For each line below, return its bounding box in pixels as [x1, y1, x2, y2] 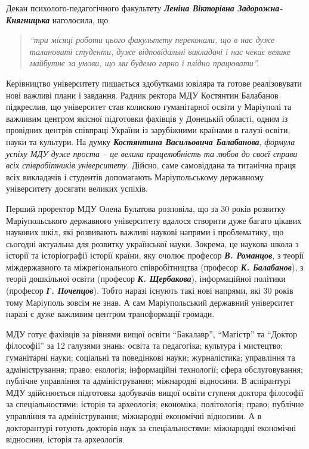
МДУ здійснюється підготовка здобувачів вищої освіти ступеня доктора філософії [6, 386, 304, 398]
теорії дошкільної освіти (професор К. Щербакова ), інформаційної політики [6, 272, 286, 285]
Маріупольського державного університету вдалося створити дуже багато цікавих [6, 214, 302, 226]
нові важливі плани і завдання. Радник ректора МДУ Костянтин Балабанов [6, 88, 279, 101]
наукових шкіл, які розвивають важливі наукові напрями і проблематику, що [6, 226, 284, 238]
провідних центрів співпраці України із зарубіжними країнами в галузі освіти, [6, 124, 291, 136]
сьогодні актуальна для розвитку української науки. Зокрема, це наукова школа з [6, 237, 299, 250]
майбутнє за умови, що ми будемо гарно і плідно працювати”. [29, 57, 259, 69]
